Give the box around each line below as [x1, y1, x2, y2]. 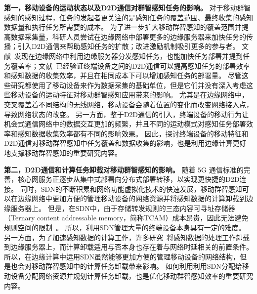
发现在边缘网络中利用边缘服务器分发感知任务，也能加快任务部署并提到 [14, 50, 243, 61]
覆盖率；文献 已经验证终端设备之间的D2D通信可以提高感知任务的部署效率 [10, 60, 250, 71]
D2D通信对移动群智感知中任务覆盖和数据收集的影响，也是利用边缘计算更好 [4, 138, 247, 148]
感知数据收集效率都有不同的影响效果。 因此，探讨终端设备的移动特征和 [17, 128, 249, 138]
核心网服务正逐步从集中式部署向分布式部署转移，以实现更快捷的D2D [17, 174, 240, 184]
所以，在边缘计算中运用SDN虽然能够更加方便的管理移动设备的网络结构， [4, 251, 240, 261]
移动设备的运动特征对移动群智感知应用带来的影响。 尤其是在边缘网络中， [10, 89, 249, 100]
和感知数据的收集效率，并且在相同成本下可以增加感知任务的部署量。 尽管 [4, 70, 242, 81]
